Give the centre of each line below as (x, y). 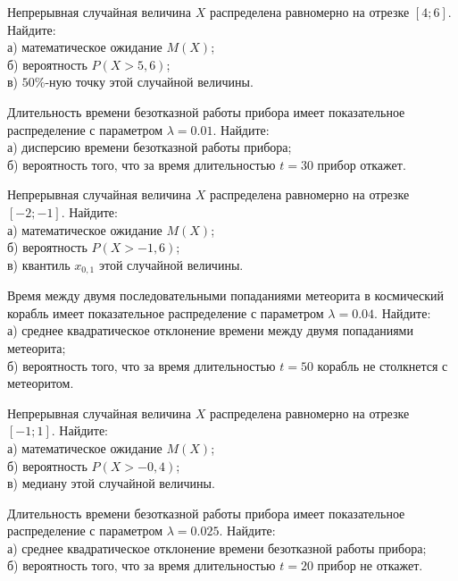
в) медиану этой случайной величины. (111, 483)
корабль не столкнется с (383, 365)
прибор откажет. (362, 164)
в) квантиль (39, 264)
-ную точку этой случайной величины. (149, 82)
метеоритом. (41, 383)
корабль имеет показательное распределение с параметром (166, 312)
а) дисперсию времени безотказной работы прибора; (150, 147)
